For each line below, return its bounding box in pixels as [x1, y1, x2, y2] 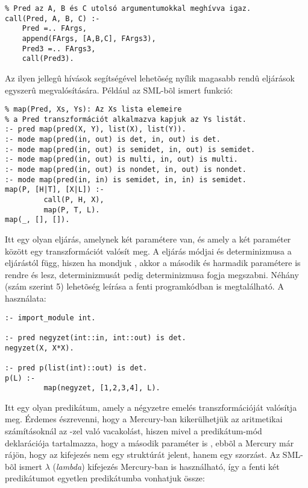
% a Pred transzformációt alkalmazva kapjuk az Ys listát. [5, 115, 247, 124]
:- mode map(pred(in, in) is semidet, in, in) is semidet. [5, 175, 247, 184]
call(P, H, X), [43, 195, 104, 204]
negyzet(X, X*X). [5, 343, 74, 352]
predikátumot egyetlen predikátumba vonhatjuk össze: [5, 472, 205, 484]
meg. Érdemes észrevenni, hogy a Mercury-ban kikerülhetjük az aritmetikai [5, 413, 283, 425]
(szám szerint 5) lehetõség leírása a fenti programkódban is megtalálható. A [5, 280, 284, 293]
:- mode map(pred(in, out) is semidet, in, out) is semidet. [5, 145, 256, 154]
